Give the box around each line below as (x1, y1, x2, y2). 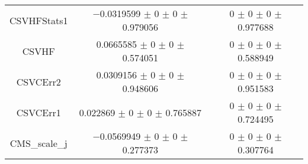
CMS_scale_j (9, 136, 68, 150)
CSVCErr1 (16, 105, 61, 119)
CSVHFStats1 (9, 13, 68, 27)
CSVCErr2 (16, 74, 61, 88)
